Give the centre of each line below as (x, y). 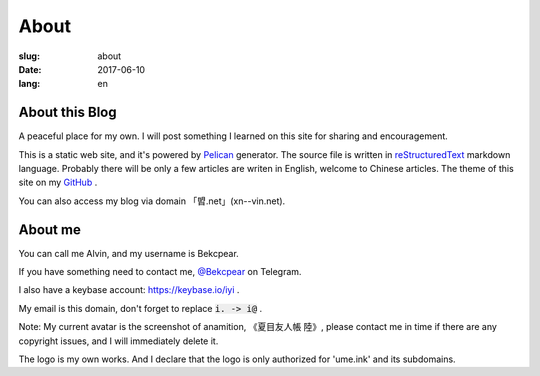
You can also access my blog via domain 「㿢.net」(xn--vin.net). (152, 201)
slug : (29, 56)
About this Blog (67, 112)
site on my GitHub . (58, 182)
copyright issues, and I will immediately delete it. (118, 341)
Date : (30, 69)
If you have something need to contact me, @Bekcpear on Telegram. (160, 272)
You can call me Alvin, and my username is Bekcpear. (128, 253)
